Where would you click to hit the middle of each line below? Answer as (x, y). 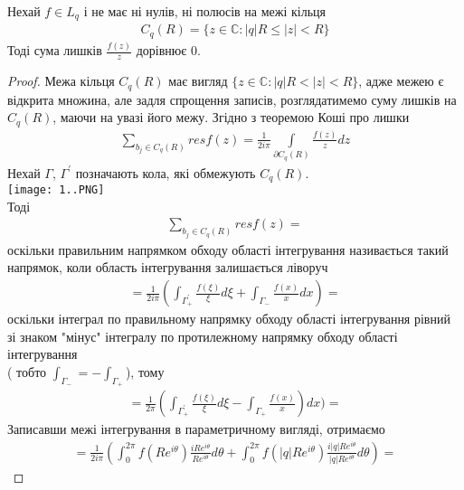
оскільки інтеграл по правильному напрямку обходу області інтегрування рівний (229, 319)
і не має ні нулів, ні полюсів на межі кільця (205, 11)
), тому (145, 371)
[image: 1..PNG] (56, 190)
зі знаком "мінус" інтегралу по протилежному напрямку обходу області (203, 336)
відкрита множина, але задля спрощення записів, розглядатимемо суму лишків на (232, 99)
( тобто (27, 371)
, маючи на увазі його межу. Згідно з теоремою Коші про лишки (231, 117)
